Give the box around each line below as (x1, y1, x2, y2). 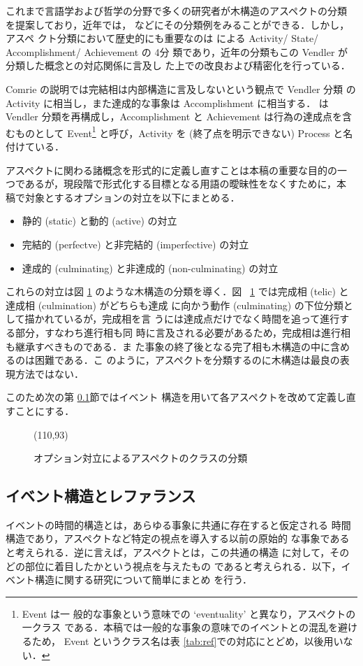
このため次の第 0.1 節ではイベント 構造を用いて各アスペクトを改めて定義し (6, 390, 346, 404)
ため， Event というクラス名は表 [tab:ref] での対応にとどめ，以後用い (31, 634, 343, 649)
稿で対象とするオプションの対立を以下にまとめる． (6, 190, 240, 204)
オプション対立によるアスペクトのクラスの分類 (34, 451, 248, 465)
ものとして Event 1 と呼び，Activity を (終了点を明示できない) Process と (15, 123, 343, 140)
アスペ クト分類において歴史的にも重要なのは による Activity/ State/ (6, 31, 319, 45)
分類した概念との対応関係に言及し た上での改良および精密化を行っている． (6, 58, 350, 73)
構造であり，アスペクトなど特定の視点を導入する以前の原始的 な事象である (6, 531, 350, 546)
